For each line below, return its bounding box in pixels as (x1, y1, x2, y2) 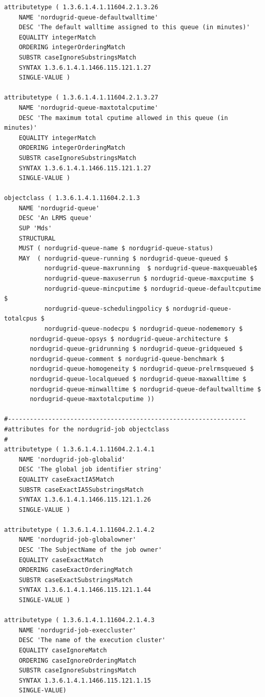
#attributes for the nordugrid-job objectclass (4, 425, 170, 433)
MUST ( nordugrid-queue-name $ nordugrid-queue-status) (18, 245, 214, 252)
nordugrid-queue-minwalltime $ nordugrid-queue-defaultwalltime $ (30, 385, 261, 393)
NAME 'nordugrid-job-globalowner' (18, 536, 136, 544)
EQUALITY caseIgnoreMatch (18, 647, 107, 654)
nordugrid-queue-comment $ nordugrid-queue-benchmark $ (30, 355, 225, 363)
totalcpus (4, 315, 37, 323)
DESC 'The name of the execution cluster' (18, 636, 166, 644)
